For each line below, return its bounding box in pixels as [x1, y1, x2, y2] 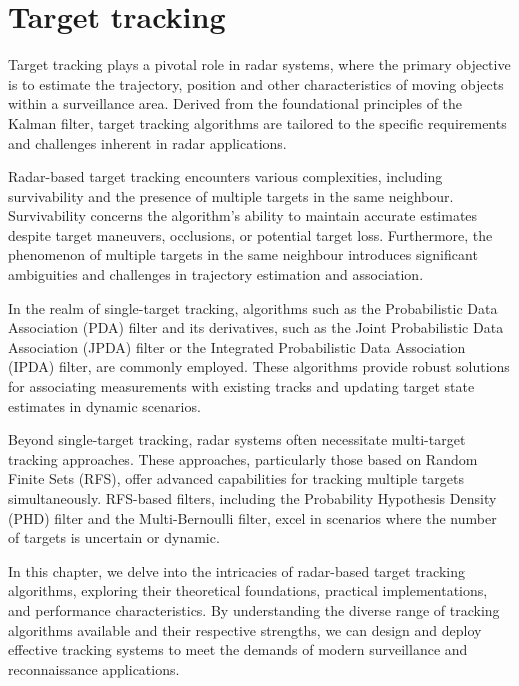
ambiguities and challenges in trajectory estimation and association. [8, 264, 424, 285]
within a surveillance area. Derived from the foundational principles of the [8, 93, 463, 114]
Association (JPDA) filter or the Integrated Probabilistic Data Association [8, 336, 466, 357]
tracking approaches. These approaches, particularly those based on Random [8, 448, 478, 469]
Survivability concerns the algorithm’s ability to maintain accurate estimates [8, 205, 478, 226]
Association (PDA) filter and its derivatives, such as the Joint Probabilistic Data [8, 317, 504, 338]
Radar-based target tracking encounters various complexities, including [8, 166, 443, 187]
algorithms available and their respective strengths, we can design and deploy [8, 619, 482, 640]
